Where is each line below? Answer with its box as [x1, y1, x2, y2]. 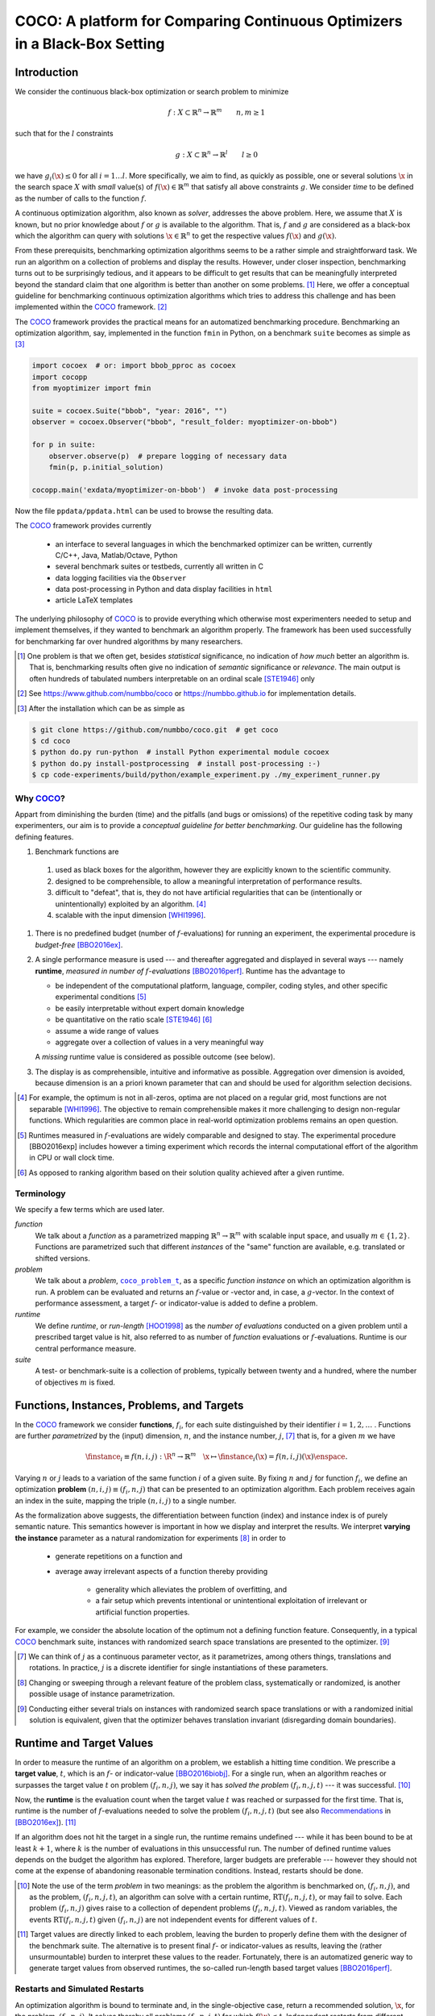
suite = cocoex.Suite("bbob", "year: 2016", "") [31, 406, 228, 415]
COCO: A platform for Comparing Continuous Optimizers [14, 12, 403, 30]
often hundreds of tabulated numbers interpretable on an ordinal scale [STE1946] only [29, 673, 316, 683]
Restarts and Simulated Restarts [14, 1984, 144, 1995]
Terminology [14, 1188, 66, 1199]
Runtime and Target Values [14, 1736, 154, 1750]
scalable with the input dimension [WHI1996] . [55, 910, 206, 920]
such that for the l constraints [14, 129, 114, 139]
